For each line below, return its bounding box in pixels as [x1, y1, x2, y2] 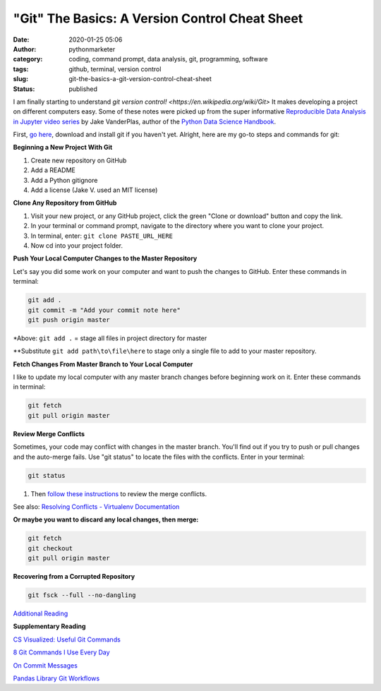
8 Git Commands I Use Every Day [13, 648, 110, 656]
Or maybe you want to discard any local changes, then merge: [13, 515, 199, 524]
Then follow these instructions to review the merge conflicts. [30, 489, 207, 498]
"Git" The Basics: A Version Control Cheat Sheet [13, 11, 303, 26]
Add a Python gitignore [30, 176, 98, 184]
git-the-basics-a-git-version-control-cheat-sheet [68, 75, 212, 83]
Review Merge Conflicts [13, 429, 85, 438]
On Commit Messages [13, 661, 78, 670]
